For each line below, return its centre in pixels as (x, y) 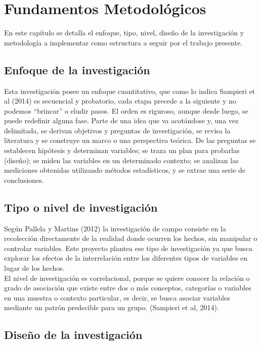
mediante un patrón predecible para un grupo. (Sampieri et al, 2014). (112, 307)
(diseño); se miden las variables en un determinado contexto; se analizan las (121, 160)
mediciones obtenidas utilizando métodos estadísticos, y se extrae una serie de (125, 170)
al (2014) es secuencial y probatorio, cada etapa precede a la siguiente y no (120, 101)
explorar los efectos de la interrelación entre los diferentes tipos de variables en (126, 258)
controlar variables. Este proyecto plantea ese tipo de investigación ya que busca (128, 248)
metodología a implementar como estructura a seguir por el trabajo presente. (123, 42)
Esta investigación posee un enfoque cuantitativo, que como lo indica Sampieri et (130, 91)
